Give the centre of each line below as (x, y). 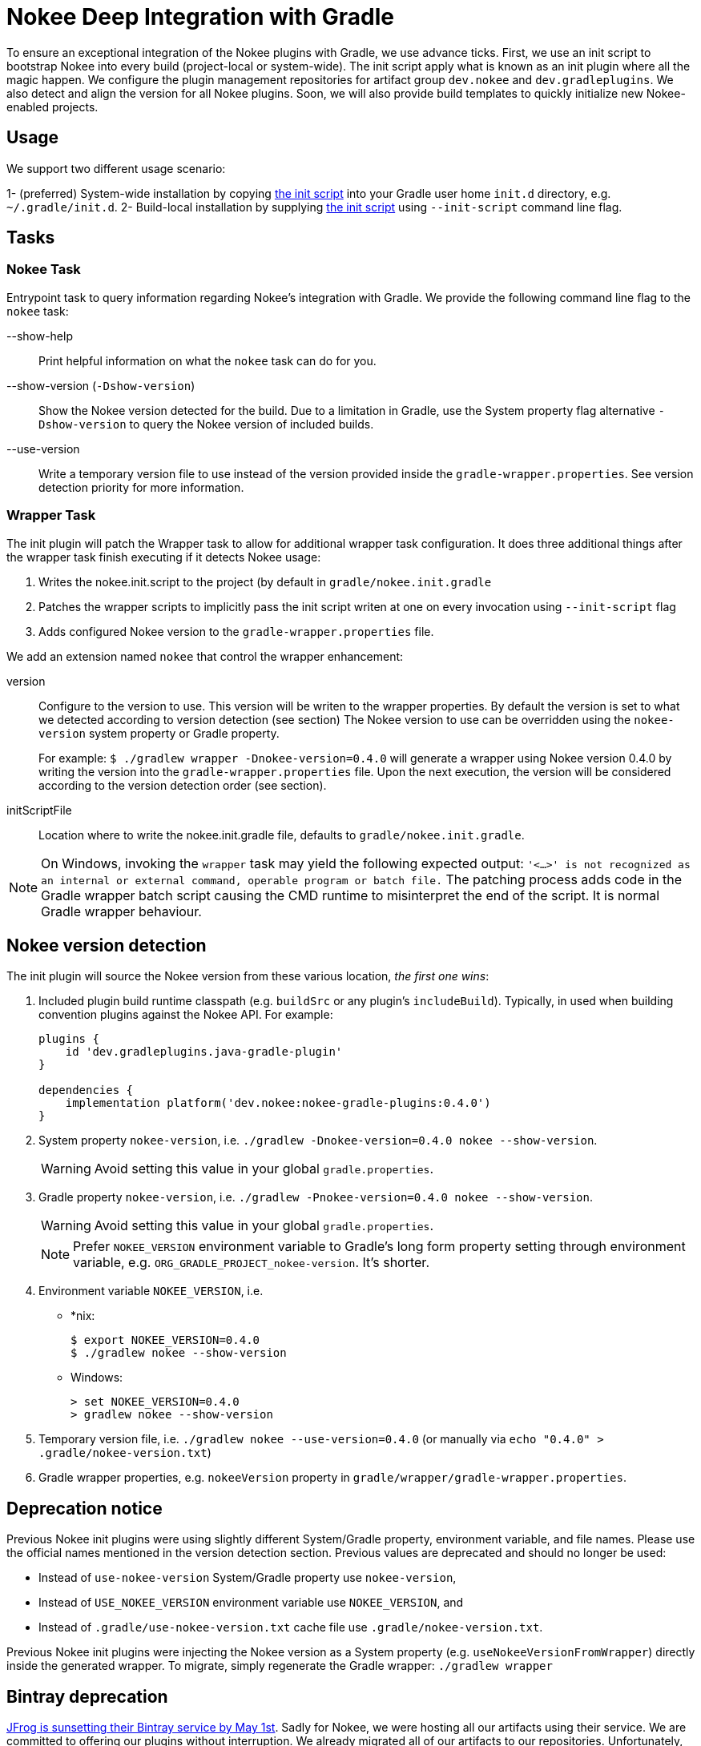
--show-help (40, 336)
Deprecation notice (85, 1508)
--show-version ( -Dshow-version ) (101, 385)
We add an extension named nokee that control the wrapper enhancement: (205, 656)
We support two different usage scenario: (116, 168)
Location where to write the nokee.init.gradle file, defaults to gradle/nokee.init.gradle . (282, 835)
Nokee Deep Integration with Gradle (200, 17)
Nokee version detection (107, 945)
